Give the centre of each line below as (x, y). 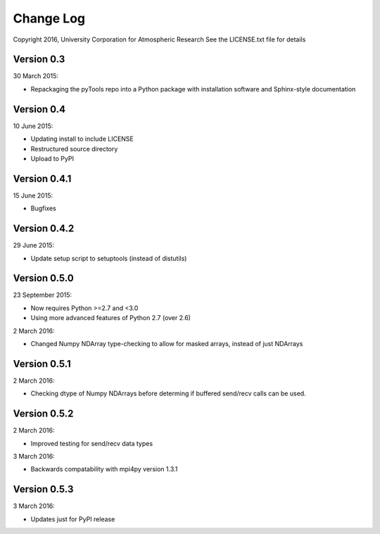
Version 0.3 (39, 59)
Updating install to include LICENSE (82, 139)
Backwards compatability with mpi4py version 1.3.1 (104, 469)
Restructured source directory (74, 148)
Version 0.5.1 (42, 363)
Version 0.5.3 (43, 489)
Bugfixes (43, 208)
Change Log (49, 18)
